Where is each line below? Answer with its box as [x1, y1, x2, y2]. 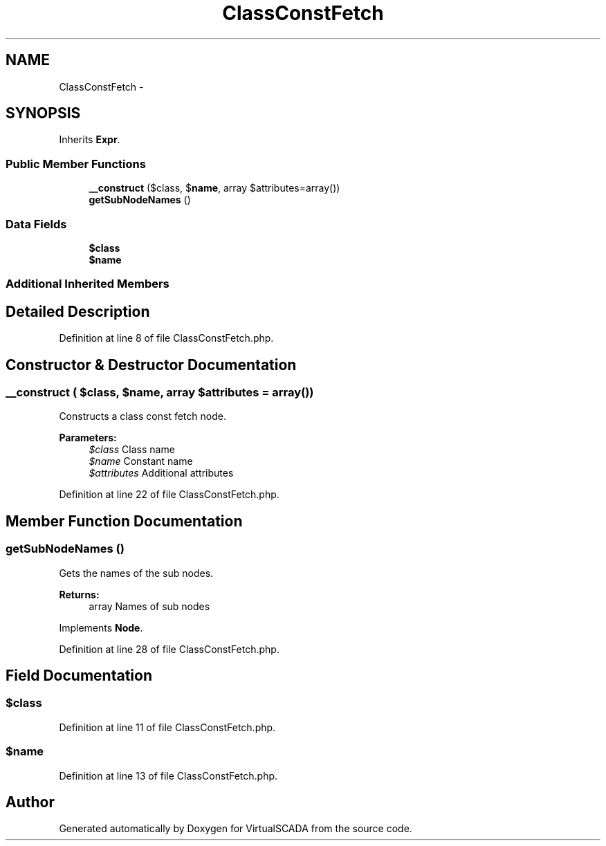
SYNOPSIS [6, 104, 81, 122]
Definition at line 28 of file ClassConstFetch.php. [59, 643, 279, 655]
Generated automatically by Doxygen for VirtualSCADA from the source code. [59, 822, 412, 835]
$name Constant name [89, 455, 193, 468]
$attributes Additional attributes [89, 467, 234, 479]
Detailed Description [6, 302, 150, 320]
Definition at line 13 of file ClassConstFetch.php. [59, 769, 278, 782]
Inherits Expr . [59, 134, 120, 146]
